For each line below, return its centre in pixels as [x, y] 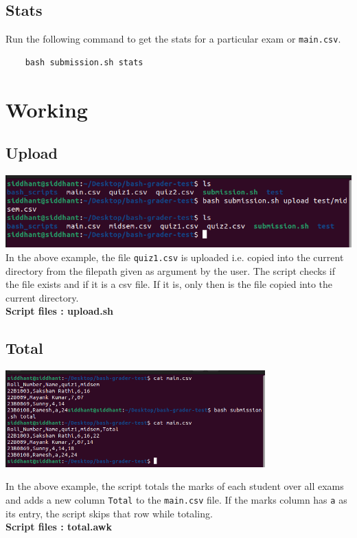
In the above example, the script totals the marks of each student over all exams [175, 486]
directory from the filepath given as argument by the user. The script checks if [171, 270]
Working [47, 109]
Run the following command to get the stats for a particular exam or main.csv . [173, 39]
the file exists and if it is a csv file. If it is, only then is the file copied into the [169, 284]
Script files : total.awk [59, 527]
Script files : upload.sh [60, 311]
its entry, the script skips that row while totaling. [109, 513]
